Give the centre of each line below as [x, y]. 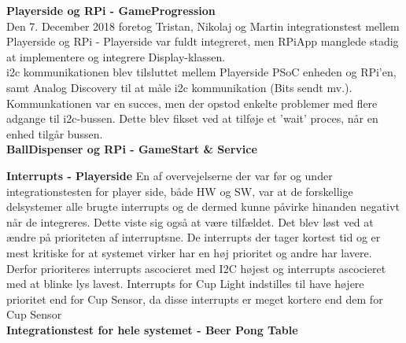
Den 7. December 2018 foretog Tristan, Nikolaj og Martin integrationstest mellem [203, 26]
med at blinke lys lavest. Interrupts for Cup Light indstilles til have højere [185, 284]
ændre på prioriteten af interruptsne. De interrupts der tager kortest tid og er [194, 237]
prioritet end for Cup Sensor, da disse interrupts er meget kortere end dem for [195, 299]
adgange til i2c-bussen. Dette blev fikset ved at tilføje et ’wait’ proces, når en [192, 118]
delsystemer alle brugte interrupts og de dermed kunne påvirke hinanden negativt [203, 207]
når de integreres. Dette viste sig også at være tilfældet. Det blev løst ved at [190, 221]
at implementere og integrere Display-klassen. [116, 56]
